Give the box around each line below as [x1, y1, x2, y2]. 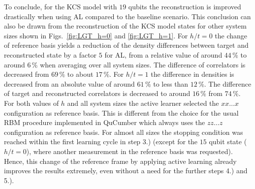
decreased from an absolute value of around [4, 78, 135, 89]
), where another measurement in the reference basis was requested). [26, 146, 233, 156]
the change [215, 30, 248, 40]
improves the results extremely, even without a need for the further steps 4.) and [4, 165, 248, 176]
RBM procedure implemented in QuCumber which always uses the [4, 117, 205, 127]
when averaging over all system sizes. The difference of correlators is [40, 59, 246, 69]
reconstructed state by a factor [4, 49, 97, 60]
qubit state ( [209, 136, 247, 147]
